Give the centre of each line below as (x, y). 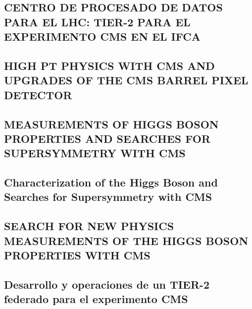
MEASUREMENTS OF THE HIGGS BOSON (126, 240)
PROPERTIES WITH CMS (77, 255)
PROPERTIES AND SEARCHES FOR (107, 138)
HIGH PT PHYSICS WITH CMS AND (109, 65)
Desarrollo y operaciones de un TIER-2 (107, 284)
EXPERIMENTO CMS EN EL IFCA (102, 36)
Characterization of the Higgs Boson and (111, 182)
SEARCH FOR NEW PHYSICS (89, 226)
